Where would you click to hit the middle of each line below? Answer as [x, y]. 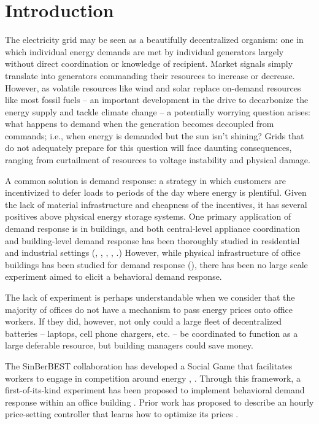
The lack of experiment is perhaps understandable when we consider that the [150, 297]
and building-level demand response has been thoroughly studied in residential [152, 240]
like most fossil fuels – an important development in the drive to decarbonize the [157, 100]
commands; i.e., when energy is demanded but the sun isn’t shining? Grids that [155, 135]
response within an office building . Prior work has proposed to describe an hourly [159, 402]
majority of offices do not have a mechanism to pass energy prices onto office [149, 309]
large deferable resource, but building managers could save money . [129, 345]
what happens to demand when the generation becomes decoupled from [140, 124]
